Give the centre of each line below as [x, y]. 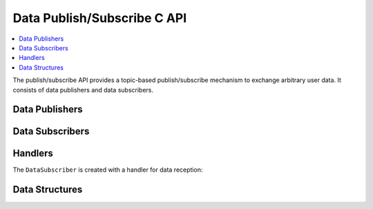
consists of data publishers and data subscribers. [83, 90]
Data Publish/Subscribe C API [100, 18]
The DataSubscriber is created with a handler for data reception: [108, 170]
